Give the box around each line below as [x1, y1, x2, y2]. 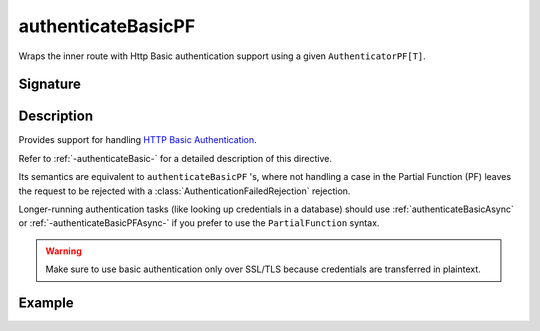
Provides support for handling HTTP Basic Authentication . [18, 134, 257, 146]
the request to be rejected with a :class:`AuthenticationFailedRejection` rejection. [18, 185, 351, 197]
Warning [45, 245, 82, 257]
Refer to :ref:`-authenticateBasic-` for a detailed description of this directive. [18, 152, 332, 164]
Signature [18, 76, 82, 93]
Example [18, 295, 74, 312]
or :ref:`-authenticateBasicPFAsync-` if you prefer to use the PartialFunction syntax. [18, 217, 380, 229]
